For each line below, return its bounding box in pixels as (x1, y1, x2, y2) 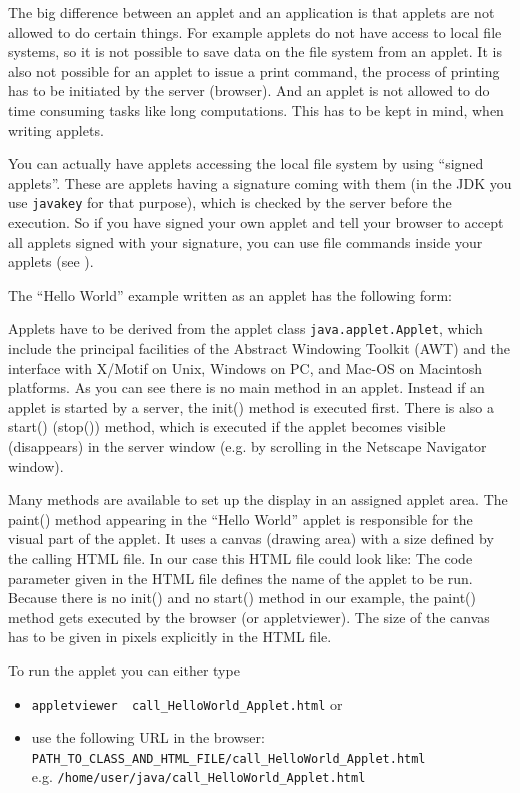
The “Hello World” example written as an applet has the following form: (8, 284, 452, 305)
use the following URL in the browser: (31, 727, 265, 748)
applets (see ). (8, 251, 94, 272)
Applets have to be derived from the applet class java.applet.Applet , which (8, 318, 483, 339)
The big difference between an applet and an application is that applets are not (8, 2, 495, 22)
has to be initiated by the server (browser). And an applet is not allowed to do (8, 80, 490, 101)
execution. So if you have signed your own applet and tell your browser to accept (8, 212, 504, 232)
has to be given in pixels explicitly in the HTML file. (8, 626, 332, 647)
